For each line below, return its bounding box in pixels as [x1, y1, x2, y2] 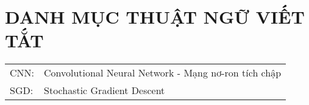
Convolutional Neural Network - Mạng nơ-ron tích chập [44, 66, 282, 80]
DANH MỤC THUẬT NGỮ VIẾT [5, 4, 305, 29]
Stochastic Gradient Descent [44, 83, 165, 98]
